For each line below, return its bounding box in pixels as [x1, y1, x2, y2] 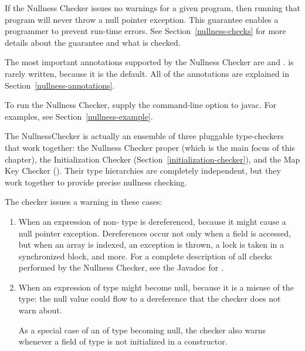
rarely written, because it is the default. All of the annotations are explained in [5, 67, 289, 79]
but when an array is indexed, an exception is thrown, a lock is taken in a [18, 238, 284, 251]
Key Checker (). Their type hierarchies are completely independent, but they [5, 164, 281, 177]
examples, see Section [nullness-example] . [5, 110, 153, 122]
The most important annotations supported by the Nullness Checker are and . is [5, 56, 294, 68]
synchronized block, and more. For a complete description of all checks [18, 249, 272, 262]
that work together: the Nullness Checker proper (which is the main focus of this [5, 141, 295, 153]
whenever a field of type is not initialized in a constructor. [18, 335, 228, 347]
